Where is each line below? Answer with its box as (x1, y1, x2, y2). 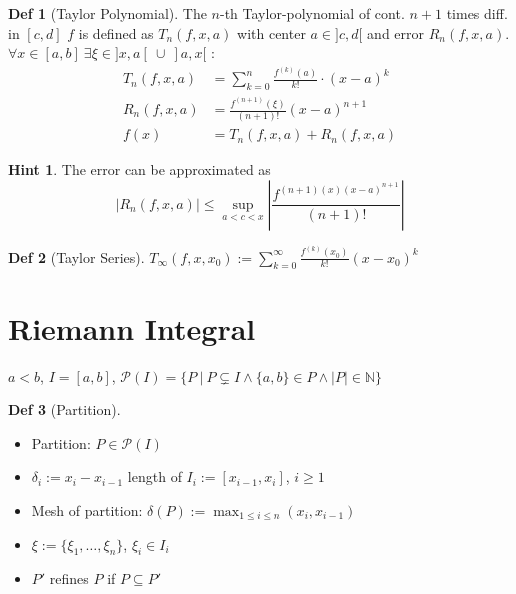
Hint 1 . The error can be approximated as (8, 159, 271, 180)
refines (49, 568, 89, 589)
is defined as (78, 22, 154, 43)
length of (127, 466, 182, 487)
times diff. (446, 3, 508, 23)
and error (367, 22, 425, 43)
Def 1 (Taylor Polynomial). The (8, 3, 207, 23)
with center (237, 22, 306, 43)
